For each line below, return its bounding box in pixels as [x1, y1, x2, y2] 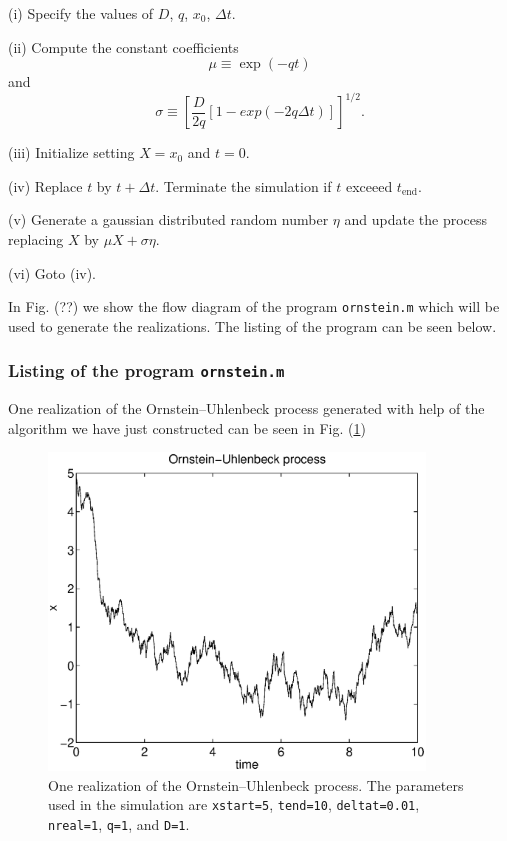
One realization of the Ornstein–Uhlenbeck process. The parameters [48, 774, 464, 795]
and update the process [344, 209, 488, 230]
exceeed [345, 175, 393, 196]
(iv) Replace [8, 175, 83, 196]
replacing [8, 229, 64, 250]
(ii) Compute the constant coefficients [8, 36, 239, 57]
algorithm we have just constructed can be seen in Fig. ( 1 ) [8, 417, 366, 438]
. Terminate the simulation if [155, 175, 332, 196]
